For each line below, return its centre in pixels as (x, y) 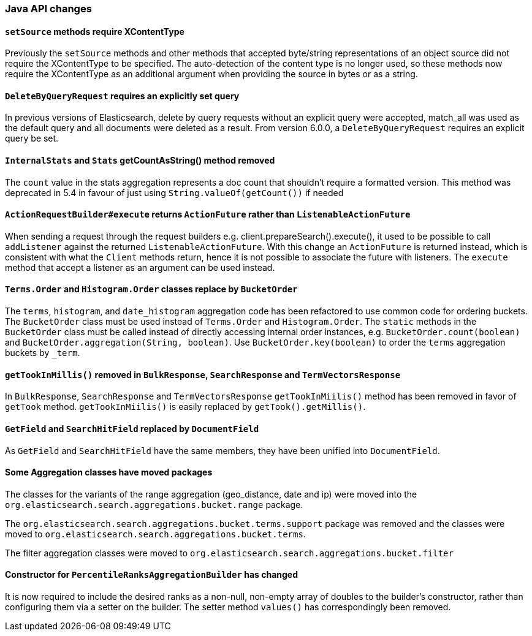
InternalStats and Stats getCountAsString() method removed (140, 161)
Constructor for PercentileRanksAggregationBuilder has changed (152, 575)
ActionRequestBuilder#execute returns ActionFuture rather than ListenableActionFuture (208, 214)
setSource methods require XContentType (95, 31)
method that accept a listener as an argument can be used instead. (140, 267)
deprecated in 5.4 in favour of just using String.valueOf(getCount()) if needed (174, 192)
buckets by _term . (43, 353)
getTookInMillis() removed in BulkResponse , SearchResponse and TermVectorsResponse (203, 374)
